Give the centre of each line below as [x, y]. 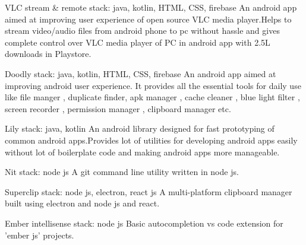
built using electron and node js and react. [82, 203]
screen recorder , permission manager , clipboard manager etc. [118, 108]
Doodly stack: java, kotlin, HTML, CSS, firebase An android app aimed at [141, 73]
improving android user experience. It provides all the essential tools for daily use [153, 85]
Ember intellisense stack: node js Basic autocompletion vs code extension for [144, 223]
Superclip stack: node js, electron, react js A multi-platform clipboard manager [149, 191]
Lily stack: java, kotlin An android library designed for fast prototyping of [140, 128]
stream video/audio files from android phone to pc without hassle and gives [142, 31]
